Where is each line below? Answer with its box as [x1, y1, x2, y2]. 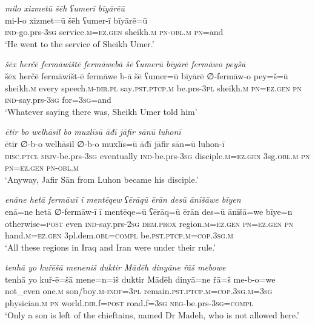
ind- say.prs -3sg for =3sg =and [5, 93, 111, 106]
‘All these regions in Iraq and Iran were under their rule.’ [5, 240, 216, 253]
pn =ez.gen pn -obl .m [5, 161, 79, 174]
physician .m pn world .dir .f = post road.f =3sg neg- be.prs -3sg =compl [5, 297, 253, 309]
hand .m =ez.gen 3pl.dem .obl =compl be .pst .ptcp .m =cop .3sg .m [5, 229, 233, 241]
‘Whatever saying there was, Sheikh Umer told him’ [5, 105, 197, 117]
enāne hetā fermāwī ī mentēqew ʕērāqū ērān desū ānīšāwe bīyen [5, 193, 241, 206]
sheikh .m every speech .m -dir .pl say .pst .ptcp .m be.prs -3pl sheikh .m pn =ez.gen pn [5, 81, 302, 94]
